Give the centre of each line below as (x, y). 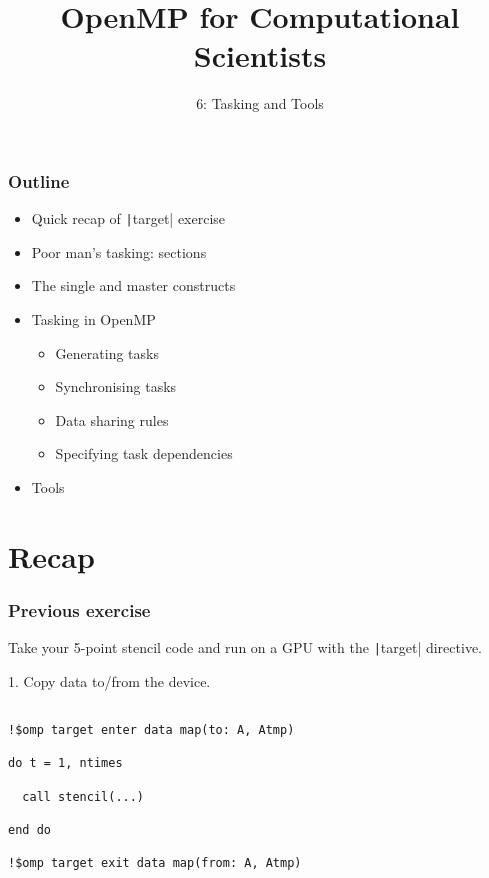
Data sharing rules (112, 419)
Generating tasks (107, 352)
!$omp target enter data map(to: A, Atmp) (151, 730)
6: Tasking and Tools (260, 103)
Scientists (260, 55)
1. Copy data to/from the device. (109, 680)
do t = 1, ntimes (65, 763)
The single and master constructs (133, 285)
